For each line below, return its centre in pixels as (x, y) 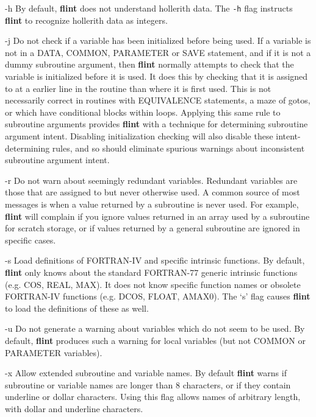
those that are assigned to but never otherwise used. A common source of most (153, 192)
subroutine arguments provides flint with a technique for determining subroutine (156, 124)
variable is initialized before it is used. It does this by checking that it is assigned (156, 76)
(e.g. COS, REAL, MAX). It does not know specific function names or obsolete (153, 284)
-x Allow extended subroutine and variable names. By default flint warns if (146, 373)
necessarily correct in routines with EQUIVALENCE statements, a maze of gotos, (158, 100)
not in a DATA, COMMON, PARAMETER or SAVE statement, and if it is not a (158, 52)
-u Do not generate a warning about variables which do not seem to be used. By (155, 328)
